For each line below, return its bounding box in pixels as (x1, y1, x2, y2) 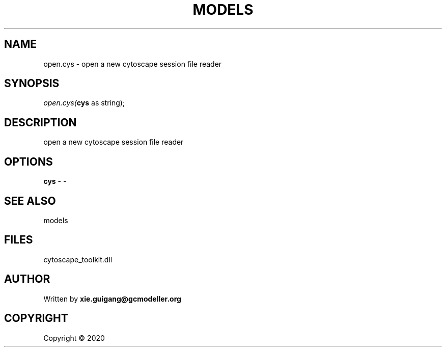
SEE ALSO (4, 194, 56, 207)
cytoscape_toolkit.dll (43, 255, 113, 264)
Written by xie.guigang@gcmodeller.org (43, 294, 181, 303)
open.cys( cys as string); (43, 98, 125, 107)
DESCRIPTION (4, 116, 77, 129)
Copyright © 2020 (43, 333, 105, 342)
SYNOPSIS (4, 77, 60, 90)
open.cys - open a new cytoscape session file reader (43, 59, 222, 68)
